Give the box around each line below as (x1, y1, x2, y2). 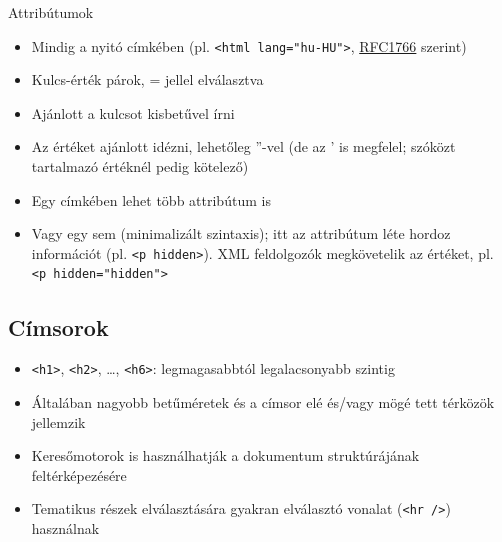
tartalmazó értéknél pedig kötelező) (31, 156, 249, 177)
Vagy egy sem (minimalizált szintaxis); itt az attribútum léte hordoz (31, 223, 451, 244)
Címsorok (8, 311, 109, 342)
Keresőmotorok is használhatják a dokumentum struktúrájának (31, 445, 420, 466)
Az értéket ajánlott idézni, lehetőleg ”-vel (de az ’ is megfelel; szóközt (31, 136, 456, 157)
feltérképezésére (31, 464, 127, 485)
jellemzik (31, 411, 86, 432)
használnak (31, 518, 100, 539)
